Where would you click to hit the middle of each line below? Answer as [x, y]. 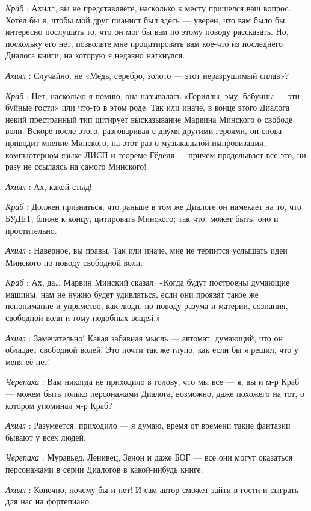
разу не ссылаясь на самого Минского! [76, 166]
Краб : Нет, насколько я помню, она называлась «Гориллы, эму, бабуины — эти [153, 95]
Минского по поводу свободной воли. [74, 262]
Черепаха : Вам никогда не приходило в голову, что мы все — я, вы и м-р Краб [152, 381]
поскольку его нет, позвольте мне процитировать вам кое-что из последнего [144, 43]
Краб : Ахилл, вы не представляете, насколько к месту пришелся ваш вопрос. [148, 8]
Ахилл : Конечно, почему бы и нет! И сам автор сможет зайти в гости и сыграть [152, 489]
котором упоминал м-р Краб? [59, 405]
